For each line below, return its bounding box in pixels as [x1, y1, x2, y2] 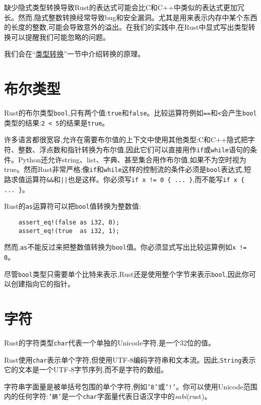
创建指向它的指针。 [11, 278, 75, 289]
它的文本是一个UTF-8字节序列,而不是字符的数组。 [4, 364, 168, 375]
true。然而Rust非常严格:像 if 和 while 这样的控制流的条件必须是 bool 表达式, [4, 164, 244, 175]
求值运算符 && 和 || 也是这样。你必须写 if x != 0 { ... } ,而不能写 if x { [11, 173, 245, 184]
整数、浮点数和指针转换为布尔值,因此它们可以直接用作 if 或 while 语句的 [18, 144, 250, 154]
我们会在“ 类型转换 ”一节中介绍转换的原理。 [4, 48, 145, 59]
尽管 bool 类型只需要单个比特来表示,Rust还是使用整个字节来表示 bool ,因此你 [4, 268, 249, 279]
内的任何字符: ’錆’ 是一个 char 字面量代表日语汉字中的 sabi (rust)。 [4, 391, 212, 401]
